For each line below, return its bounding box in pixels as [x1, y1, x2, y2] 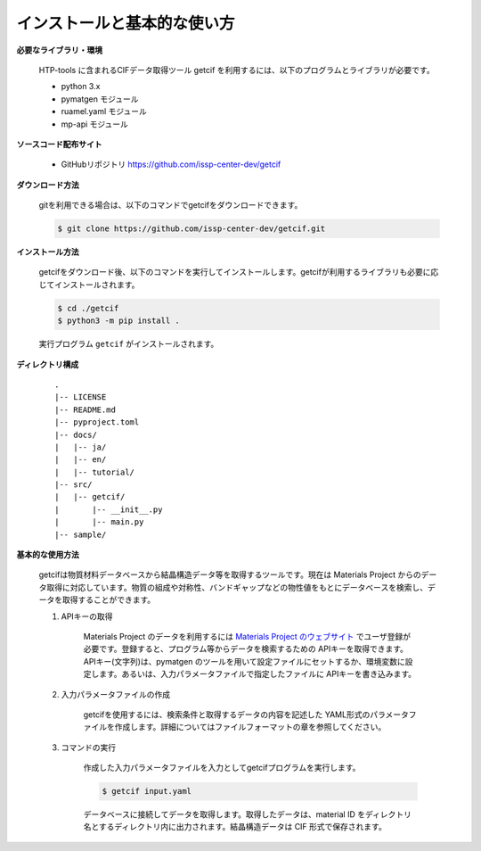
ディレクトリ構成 [16, 359, 79, 369]
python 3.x [61, 81, 101, 92]
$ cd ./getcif [57, 303, 119, 313]
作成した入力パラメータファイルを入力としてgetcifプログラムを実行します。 [83, 763, 361, 773]
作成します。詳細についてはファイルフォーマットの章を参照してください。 [114, 722, 387, 732]
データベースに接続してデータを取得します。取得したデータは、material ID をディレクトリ [83, 809, 412, 820]
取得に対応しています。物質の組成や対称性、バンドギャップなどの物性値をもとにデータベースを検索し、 [45, 582, 428, 592]
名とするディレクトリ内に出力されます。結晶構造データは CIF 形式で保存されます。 [83, 822, 387, 832]
